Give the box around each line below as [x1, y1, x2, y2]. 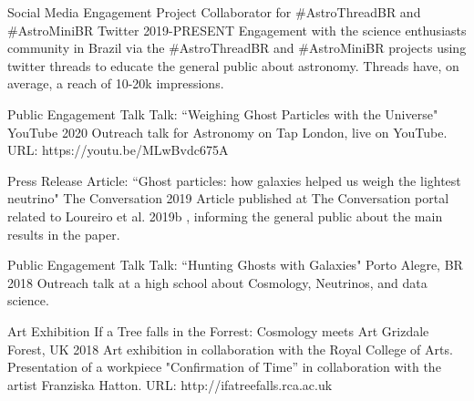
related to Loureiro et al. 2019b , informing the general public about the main [7, 206, 443, 225]
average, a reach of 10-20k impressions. [7, 74, 224, 93]
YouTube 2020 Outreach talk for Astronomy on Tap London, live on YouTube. [7, 122, 448, 141]
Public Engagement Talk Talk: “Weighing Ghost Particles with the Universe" [7, 104, 438, 123]
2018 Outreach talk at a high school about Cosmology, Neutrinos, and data [7, 272, 428, 292]
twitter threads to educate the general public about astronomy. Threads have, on [7, 56, 459, 75]
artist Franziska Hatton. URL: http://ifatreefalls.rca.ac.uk [7, 375, 333, 394]
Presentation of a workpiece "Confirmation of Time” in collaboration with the [7, 357, 441, 376]
